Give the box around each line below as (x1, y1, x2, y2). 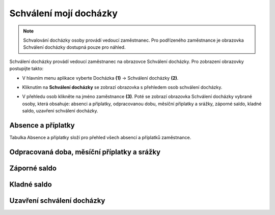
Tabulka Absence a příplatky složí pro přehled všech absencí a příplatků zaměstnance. (9, 134, 191, 140)
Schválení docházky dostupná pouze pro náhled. (23, 44, 126, 50)
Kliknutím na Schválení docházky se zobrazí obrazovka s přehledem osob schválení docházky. (22, 84, 223, 90)
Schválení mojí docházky (9, 8, 118, 19)
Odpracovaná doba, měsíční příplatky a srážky (9, 147, 160, 156)
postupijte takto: (9, 66, 44, 72)
